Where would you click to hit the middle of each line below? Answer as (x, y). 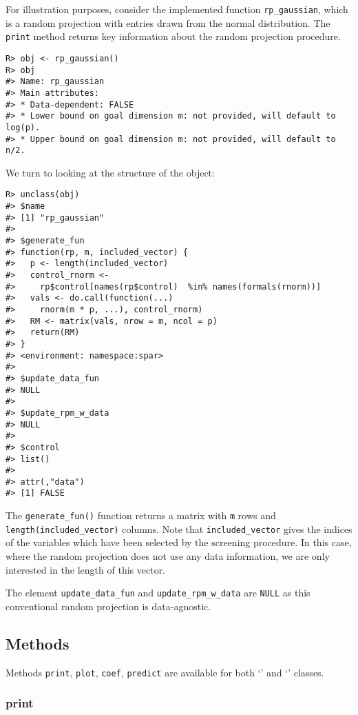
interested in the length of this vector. (86, 569)
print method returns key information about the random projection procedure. (173, 36)
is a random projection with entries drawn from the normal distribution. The (168, 22)
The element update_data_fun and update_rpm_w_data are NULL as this (158, 593)
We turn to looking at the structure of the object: (110, 172)
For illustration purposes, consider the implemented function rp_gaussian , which (177, 9)
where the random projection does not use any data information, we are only (168, 556)
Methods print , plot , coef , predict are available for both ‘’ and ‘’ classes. (165, 672)
